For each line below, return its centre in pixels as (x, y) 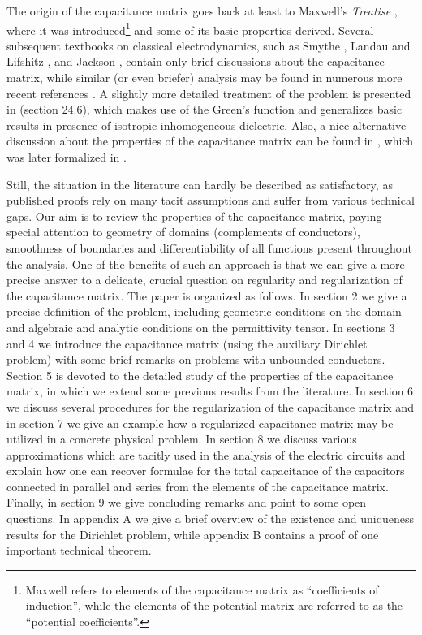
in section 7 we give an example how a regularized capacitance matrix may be (200, 423)
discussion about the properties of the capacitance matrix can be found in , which (210, 141)
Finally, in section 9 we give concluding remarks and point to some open (187, 502)
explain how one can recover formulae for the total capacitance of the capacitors (206, 471)
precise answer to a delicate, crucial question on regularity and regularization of (205, 280)
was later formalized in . (67, 157)
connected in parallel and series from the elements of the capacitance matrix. (198, 486)
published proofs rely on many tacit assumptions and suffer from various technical (211, 200)
